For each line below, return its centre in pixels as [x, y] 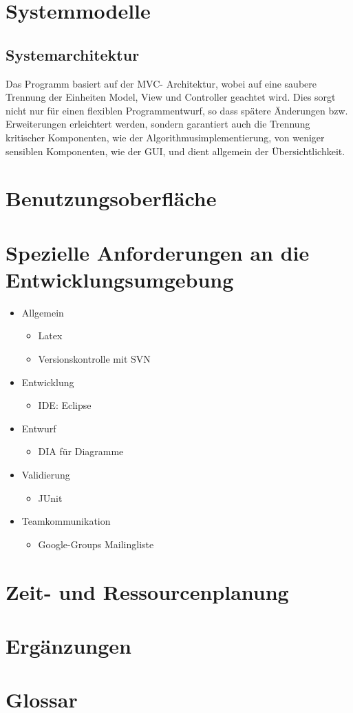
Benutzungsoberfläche [111, 198]
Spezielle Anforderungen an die [158, 252]
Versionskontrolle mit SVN [94, 359]
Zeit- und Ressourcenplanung [147, 591]
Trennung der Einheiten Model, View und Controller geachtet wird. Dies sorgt [171, 97]
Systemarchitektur [73, 54]
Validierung [46, 474]
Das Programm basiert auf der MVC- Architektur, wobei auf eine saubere [161, 83]
